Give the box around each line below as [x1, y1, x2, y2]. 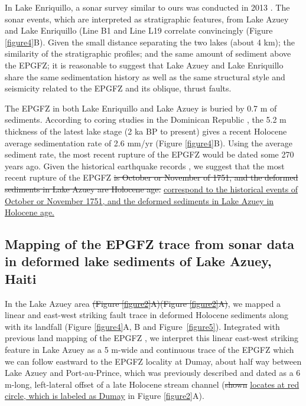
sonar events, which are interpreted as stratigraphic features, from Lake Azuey [5, 12, 289, 25]
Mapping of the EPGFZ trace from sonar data [5, 235, 295, 253]
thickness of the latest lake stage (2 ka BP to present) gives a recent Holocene [5, 125, 287, 137]
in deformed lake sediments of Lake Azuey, [5, 252, 272, 270]
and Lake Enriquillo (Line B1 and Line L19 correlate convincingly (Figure [5, 24, 273, 37]
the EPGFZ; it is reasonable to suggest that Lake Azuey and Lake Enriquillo [5, 58, 284, 71]
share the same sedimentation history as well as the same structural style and [5, 70, 285, 83]
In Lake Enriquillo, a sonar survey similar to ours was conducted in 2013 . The [5, 1, 290, 13]
